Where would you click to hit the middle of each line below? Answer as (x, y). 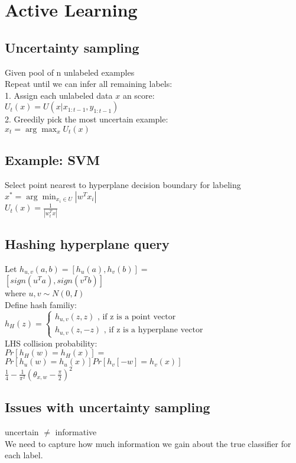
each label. (24, 455)
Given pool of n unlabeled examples (70, 72)
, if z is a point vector (136, 317)
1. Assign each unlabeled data (59, 95)
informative (76, 432)
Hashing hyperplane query (87, 243)
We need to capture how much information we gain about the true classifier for (148, 443)
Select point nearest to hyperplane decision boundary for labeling (123, 185)
